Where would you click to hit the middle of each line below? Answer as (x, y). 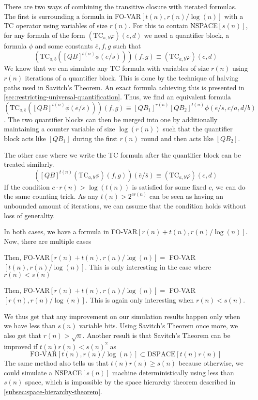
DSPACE (161, 355)
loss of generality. (30, 215)
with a (234, 16)
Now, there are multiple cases (48, 241)
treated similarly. (29, 164)
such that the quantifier (198, 129)
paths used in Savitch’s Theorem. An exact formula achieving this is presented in (124, 87)
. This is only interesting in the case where (148, 266)
